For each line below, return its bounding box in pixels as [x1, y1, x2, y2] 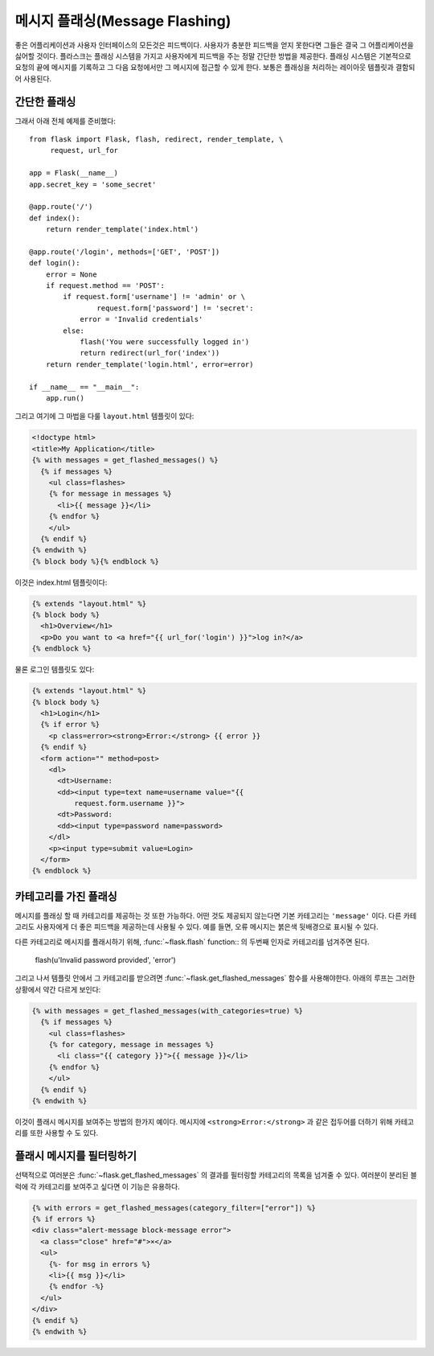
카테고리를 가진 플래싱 [14, 890, 118, 903]
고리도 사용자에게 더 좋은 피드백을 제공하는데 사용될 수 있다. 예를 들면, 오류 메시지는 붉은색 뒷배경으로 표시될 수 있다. [14, 922, 379, 932]
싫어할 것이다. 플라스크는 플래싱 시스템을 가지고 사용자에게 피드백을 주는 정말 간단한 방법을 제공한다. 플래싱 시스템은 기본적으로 [14, 51, 411, 60]
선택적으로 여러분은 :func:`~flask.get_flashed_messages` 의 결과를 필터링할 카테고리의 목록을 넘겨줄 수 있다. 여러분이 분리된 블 [14, 1170, 417, 1180]
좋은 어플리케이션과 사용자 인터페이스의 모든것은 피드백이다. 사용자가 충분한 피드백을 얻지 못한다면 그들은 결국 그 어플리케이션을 [14, 40, 414, 50]
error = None [45, 269, 97, 279]
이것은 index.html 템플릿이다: [14, 577, 108, 587]
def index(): [29, 213, 80, 223]
